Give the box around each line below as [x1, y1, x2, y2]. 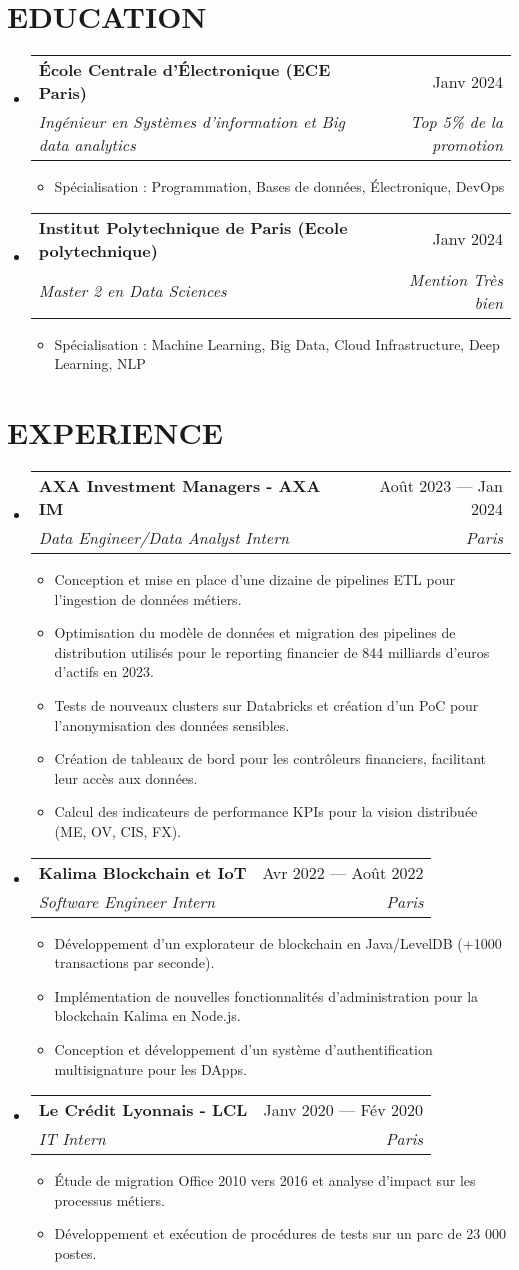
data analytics [38, 133, 136, 157]
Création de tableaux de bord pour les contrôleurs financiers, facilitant [54, 748, 486, 769]
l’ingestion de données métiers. [54, 588, 242, 609]
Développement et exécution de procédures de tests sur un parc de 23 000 [54, 1223, 506, 1244]
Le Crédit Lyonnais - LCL [38, 1098, 248, 1122]
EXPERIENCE [7, 412, 223, 453]
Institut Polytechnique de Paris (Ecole [38, 215, 348, 239]
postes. [54, 1242, 97, 1263]
